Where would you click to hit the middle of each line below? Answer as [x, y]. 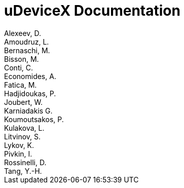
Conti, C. [19, 67]
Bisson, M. [22, 59]
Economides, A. [30, 76]
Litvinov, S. [23, 136]
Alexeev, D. [23, 33]
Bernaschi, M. [27, 50]
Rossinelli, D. [25, 162]
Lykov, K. [19, 145]
